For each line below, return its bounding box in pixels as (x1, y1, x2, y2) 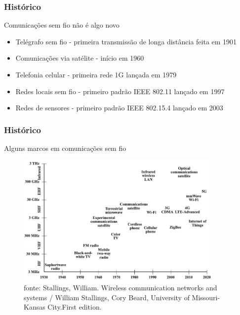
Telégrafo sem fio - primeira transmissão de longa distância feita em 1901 (15, 36, 237, 46)
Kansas (24, 302, 45, 312)
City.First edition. (47, 302, 102, 312)
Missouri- (192, 292, 220, 302)
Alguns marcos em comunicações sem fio (4, 143, 126, 153)
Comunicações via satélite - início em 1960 (15, 53, 144, 63)
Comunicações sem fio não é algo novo (4, 20, 120, 30)
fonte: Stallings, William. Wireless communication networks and (24, 282, 217, 293)
